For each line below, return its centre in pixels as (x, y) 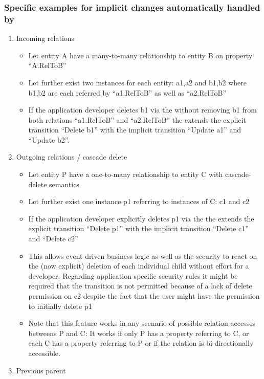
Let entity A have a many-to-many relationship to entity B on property (140, 55)
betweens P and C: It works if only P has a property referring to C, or (139, 333)
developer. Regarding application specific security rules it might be (133, 275)
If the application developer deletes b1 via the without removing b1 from (142, 110)
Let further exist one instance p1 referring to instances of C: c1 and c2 (139, 201)
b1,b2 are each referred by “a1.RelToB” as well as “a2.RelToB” (127, 92)
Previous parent (41, 370)
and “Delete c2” (53, 239)
